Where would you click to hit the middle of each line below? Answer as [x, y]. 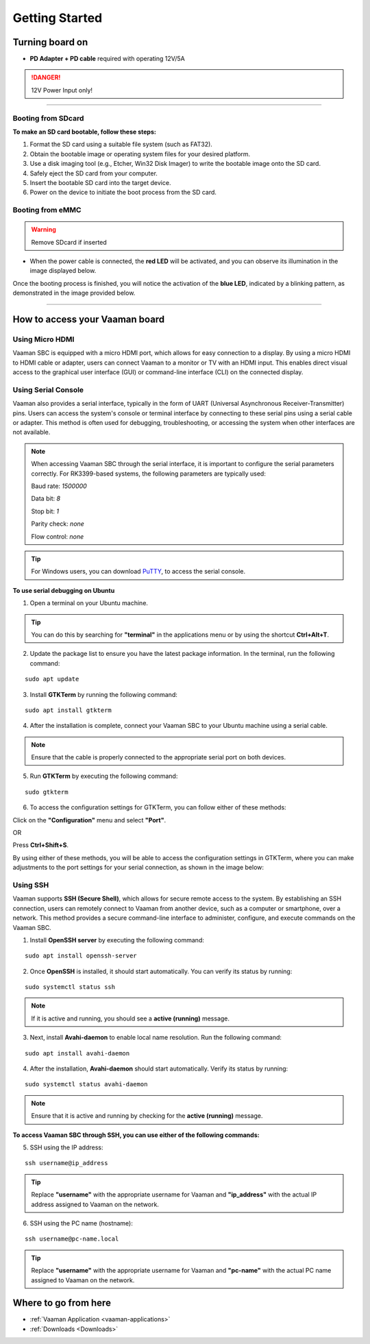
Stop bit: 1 [45, 511]
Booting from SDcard [48, 118]
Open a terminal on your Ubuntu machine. [89, 603]
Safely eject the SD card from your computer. [94, 173]
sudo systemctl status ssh [70, 987]
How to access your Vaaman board [89, 320]
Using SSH [31, 885]
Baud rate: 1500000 [59, 486]
